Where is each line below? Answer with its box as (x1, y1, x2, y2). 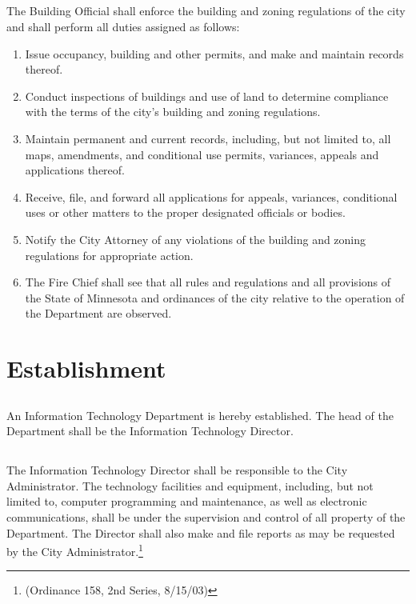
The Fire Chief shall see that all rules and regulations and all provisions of (25, 274, 391, 290)
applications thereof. (25, 162, 125, 178)
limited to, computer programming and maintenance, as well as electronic (6, 493, 367, 510)
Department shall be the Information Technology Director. (6, 422, 294, 439)
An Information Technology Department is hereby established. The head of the (6, 406, 394, 423)
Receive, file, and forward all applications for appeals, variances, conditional (25, 188, 398, 205)
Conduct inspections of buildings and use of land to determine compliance (25, 87, 389, 104)
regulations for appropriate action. (25, 246, 194, 263)
